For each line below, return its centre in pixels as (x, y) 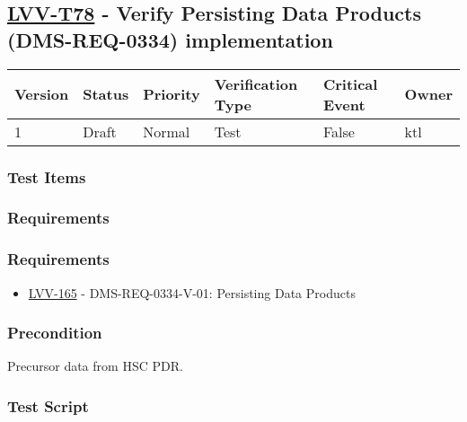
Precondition (55, 333)
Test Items (47, 176)
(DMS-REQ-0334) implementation (170, 39)
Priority (172, 94)
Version (42, 94)
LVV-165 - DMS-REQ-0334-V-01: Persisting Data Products (192, 292)
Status (106, 94)
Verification (256, 84)
